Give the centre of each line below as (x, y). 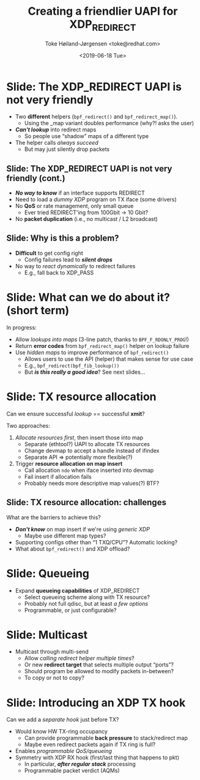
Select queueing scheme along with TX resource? (87, 597)
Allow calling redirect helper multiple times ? (79, 658)
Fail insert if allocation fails (58, 476)
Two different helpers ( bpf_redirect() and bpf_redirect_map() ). (96, 117)
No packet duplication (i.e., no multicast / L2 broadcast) (86, 219)
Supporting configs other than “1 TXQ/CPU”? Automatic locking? (96, 542)
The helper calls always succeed (57, 143)
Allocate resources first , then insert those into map (79, 438)
